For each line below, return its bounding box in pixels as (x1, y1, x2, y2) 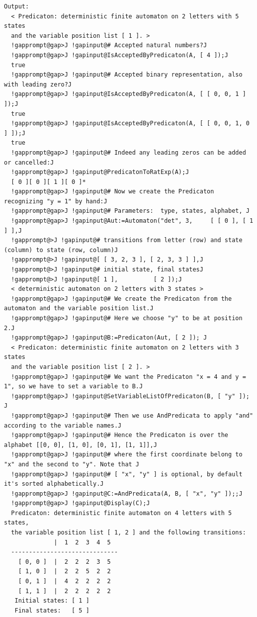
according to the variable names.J (4, 422, 122, 429)
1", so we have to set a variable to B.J (4, 383, 143, 390)
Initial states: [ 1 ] (14, 597, 89, 605)
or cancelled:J (4, 159, 54, 166)
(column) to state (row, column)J (4, 246, 118, 254)
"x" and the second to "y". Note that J (4, 460, 140, 468)
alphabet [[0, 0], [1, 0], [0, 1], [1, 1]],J (4, 441, 157, 448)
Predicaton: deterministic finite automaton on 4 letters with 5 (11, 509, 232, 517)
